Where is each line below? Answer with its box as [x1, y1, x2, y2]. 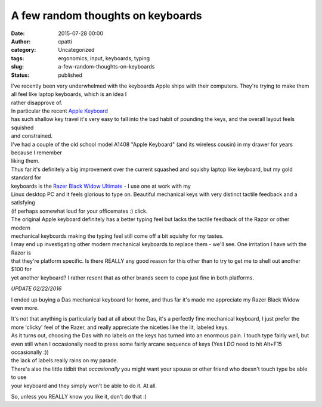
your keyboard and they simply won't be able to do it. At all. [11, 382, 157, 389]
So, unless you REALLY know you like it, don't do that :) [11, 393, 147, 400]
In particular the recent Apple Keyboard [11, 107, 109, 114]
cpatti [58, 38, 73, 45]
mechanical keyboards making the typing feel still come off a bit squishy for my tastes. [11, 232, 224, 240]
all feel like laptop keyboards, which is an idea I [11, 91, 127, 98]
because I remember [11, 149, 63, 156]
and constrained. [11, 132, 53, 139]
